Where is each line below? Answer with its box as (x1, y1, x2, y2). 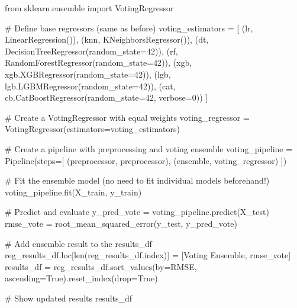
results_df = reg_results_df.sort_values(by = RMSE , (5, 260, 197, 272)
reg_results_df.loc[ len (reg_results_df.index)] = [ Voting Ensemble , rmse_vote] (5, 249, 291, 261)
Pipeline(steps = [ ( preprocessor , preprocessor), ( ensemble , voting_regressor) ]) (5, 154, 287, 166)
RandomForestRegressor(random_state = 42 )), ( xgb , (5, 56, 192, 69)
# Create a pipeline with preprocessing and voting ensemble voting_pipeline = (5, 142, 293, 155)
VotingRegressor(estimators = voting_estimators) (5, 123, 180, 135)
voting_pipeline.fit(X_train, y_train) (5, 185, 142, 198)
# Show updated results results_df (5, 291, 133, 304)
